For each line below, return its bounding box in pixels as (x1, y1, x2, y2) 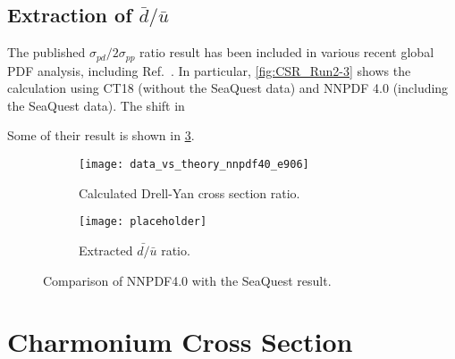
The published (7, 43, 86, 62)
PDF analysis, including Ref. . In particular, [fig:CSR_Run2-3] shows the (7, 61, 411, 79)
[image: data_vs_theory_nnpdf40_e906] (79, 158, 309, 171)
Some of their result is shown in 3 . (7, 126, 195, 145)
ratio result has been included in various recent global (139, 43, 434, 62)
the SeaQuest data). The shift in (7, 96, 185, 114)
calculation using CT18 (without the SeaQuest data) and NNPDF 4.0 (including (7, 79, 449, 97)
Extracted (79, 240, 133, 259)
